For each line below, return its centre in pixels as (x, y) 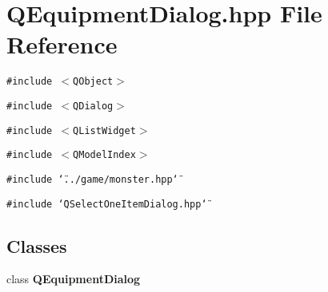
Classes (37, 245)
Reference (62, 44)
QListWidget (104, 130)
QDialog (93, 106)
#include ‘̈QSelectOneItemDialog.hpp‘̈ (107, 204)
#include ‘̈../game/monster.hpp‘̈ (92, 179)
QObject (93, 82)
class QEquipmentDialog (74, 279)
